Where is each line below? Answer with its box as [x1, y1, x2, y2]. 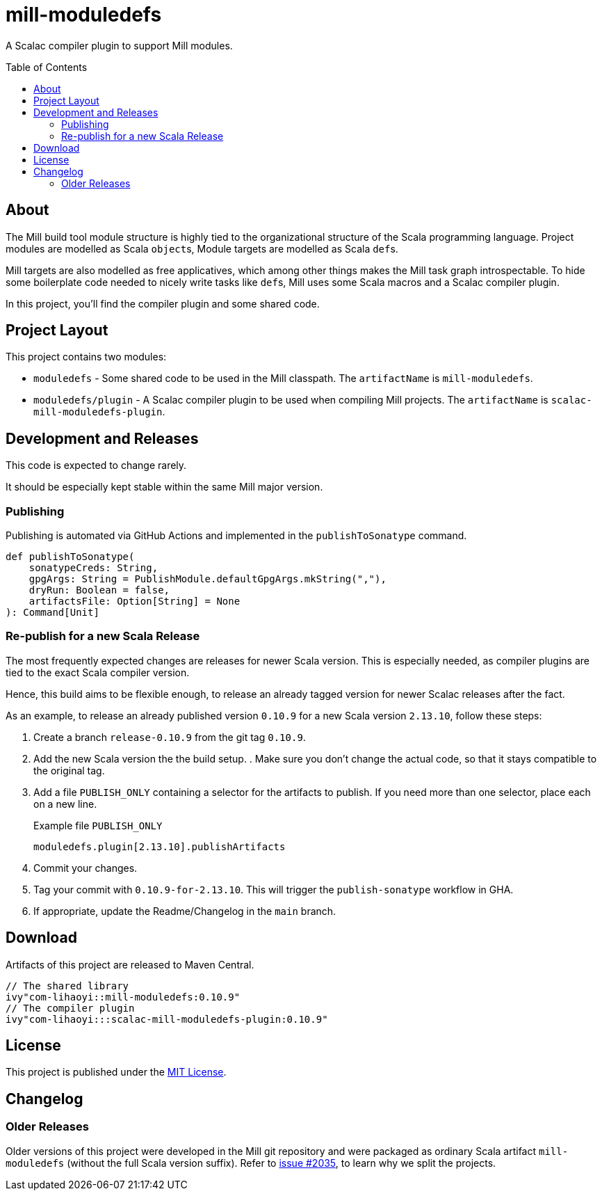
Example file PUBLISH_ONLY [33, 819, 163, 831]
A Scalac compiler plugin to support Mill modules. [6, 39, 233, 51]
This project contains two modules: [6, 351, 167, 363]
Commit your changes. [33, 861, 138, 874]
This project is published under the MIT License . [6, 1066, 227, 1078]
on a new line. [33, 797, 97, 810]
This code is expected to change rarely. [6, 459, 187, 472]
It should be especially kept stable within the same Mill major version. [6, 481, 323, 493]
